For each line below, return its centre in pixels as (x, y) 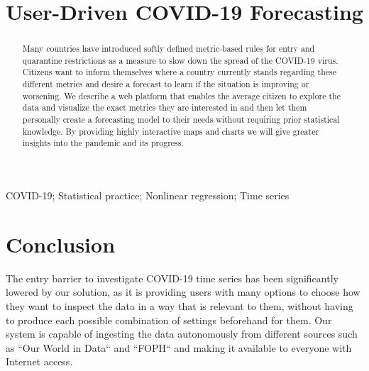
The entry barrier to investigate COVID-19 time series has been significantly (172, 278)
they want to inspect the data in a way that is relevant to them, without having (180, 305)
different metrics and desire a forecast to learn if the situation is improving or (166, 84)
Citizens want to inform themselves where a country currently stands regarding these (179, 72)
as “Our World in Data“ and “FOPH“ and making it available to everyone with (179, 347)
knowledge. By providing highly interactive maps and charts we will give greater (171, 131)
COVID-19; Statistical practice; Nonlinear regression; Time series (148, 195)
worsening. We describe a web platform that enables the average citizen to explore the (182, 95)
